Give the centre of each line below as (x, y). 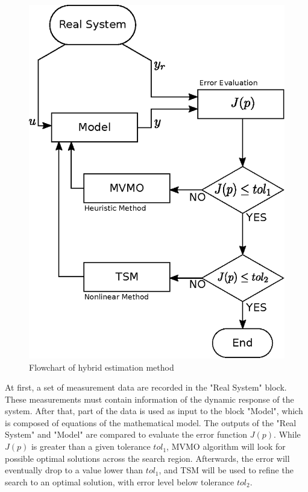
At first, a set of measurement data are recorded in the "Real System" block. (146, 387)
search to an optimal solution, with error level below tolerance (120, 481)
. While (287, 434)
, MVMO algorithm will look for (226, 446)
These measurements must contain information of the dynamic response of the (149, 399)
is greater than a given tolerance (91, 446)
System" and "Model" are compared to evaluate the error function (126, 434)
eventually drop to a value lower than (74, 470)
